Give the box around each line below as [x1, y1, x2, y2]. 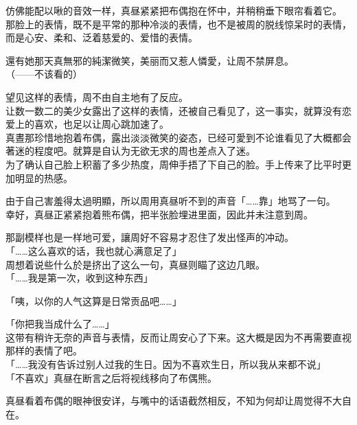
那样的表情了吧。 [5, 343, 82, 358]
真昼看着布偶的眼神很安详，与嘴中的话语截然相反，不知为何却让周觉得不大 [5, 393, 342, 408]
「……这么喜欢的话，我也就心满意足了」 [5, 243, 182, 257]
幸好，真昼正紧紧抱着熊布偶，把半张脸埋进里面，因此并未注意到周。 [5, 207, 313, 221]
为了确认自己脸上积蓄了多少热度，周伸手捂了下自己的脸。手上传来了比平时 [5, 157, 342, 171]
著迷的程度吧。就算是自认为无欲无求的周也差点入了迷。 [5, 143, 255, 158]
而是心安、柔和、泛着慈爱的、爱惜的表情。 [5, 30, 198, 45]
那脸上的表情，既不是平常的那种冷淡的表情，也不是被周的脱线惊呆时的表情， [5, 16, 352, 31]
